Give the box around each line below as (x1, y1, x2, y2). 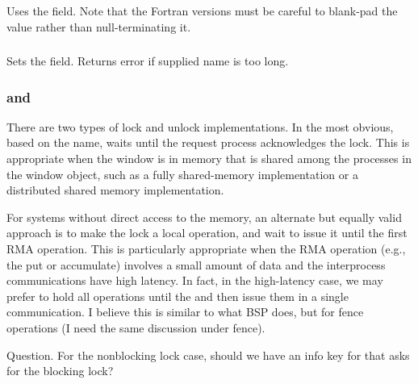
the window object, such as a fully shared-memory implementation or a (6, 165, 358, 182)
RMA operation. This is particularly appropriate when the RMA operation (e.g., (6, 240, 406, 257)
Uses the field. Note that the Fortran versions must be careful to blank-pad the (6, 2, 398, 19)
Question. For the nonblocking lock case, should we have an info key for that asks (6, 346, 410, 363)
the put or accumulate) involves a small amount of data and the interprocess (6, 256, 386, 273)
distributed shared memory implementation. (6, 182, 224, 198)
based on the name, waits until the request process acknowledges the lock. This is (6, 134, 410, 151)
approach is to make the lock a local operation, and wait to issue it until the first (6, 224, 408, 241)
